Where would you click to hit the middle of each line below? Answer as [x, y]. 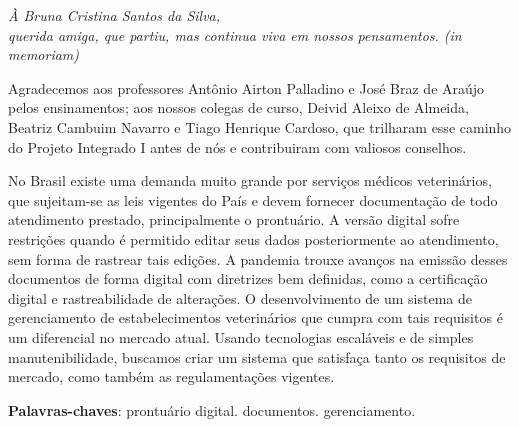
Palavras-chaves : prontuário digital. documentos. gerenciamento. [212, 409]
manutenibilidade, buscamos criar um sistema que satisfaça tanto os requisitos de [257, 356]
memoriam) [44, 54]
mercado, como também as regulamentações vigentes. [171, 376]
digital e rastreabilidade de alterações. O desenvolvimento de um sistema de [240, 297]
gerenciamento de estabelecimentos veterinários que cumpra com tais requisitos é [255, 317]
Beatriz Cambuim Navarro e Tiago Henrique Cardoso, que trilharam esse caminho [260, 126]
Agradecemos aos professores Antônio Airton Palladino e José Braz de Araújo [246, 87]
